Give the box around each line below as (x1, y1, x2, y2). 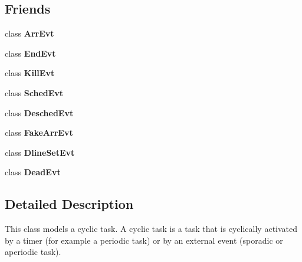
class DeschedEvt (5, 106, 74, 119)
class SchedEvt (5, 86, 64, 99)
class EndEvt (5, 47, 56, 59)
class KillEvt (5, 67, 55, 79)
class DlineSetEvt (5, 146, 75, 158)
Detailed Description (5, 195, 134, 213)
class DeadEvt (5, 166, 61, 178)
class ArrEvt (5, 27, 54, 40)
